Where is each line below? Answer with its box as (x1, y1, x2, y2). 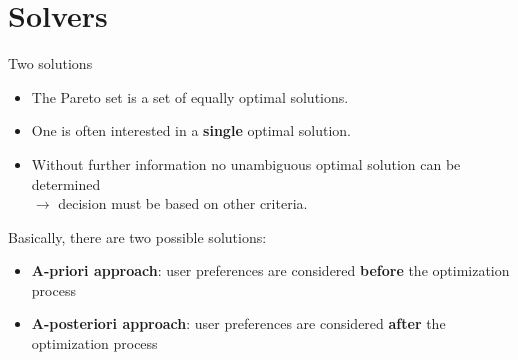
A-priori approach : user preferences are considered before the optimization (31, 260, 510, 281)
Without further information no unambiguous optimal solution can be (31, 153, 461, 174)
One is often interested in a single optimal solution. (31, 120, 351, 141)
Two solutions (8, 53, 93, 74)
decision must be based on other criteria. (58, 193, 308, 214)
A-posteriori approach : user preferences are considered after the (31, 313, 446, 334)
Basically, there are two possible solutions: (8, 226, 267, 247)
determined (31, 173, 101, 194)
